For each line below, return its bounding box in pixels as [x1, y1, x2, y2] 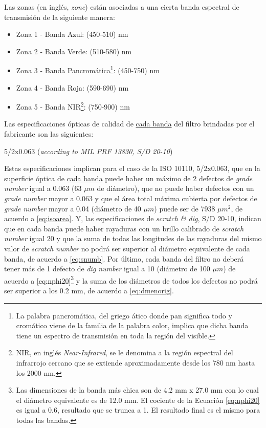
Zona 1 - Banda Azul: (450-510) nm [16, 29, 128, 39]
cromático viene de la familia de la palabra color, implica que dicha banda [16, 320, 249, 331]
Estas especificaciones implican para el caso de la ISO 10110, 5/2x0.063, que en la [4, 163, 260, 174]
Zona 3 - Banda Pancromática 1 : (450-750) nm [16, 63, 160, 76]
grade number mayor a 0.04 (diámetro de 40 [4, 203, 141, 213]
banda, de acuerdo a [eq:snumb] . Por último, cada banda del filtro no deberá [4, 253, 244, 264]
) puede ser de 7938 [154, 203, 215, 213]
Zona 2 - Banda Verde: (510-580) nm [16, 46, 132, 56]
